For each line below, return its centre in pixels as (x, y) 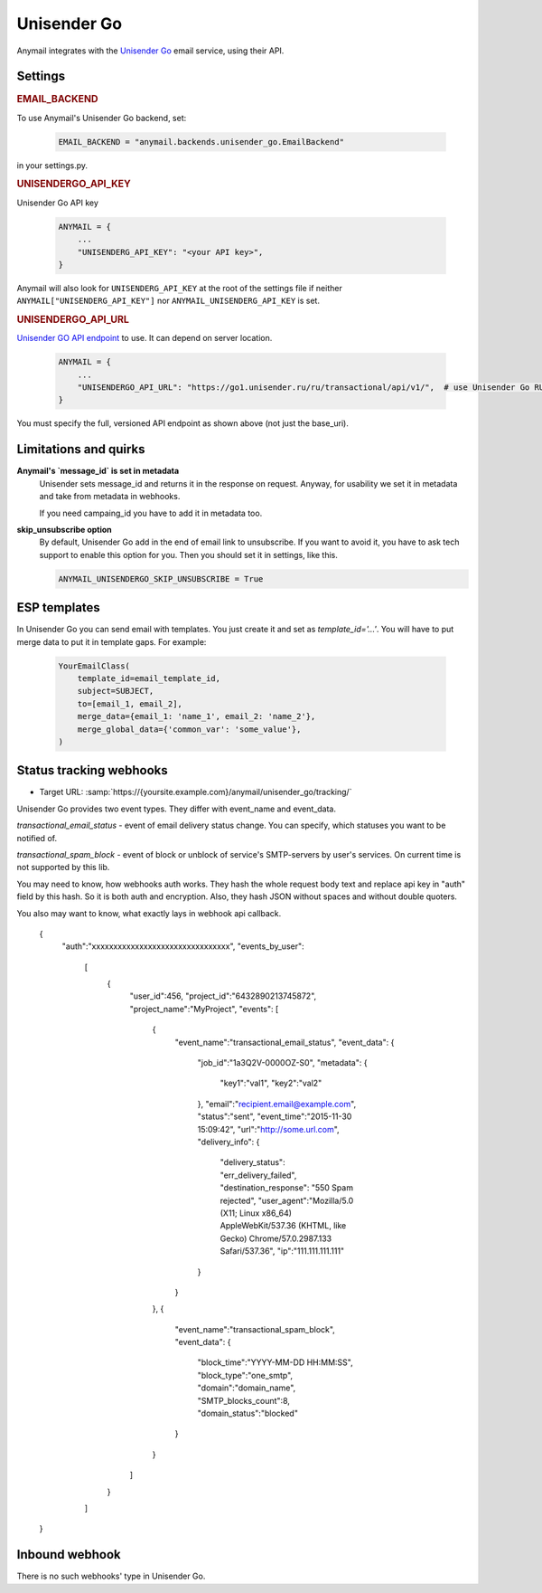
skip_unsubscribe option (64, 529)
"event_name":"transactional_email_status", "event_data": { (285, 1042)
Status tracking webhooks (93, 770)
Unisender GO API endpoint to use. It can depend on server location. (145, 338)
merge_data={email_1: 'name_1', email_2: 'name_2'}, (196, 716)
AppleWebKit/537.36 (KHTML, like (283, 1226)
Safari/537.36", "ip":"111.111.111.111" (282, 1251)
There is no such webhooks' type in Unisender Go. (111, 1576)
